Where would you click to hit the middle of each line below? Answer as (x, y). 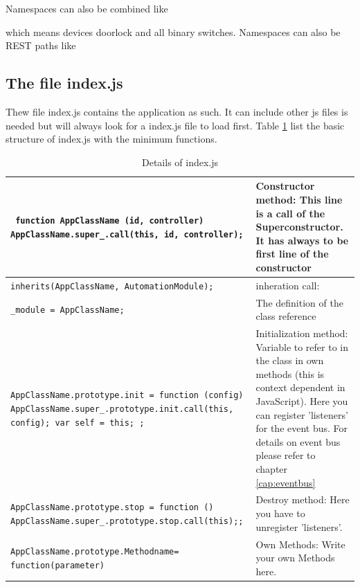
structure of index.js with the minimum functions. (111, 139)
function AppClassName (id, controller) (110, 221)
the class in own (290, 360)
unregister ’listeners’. (299, 526)
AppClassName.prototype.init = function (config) (127, 396)
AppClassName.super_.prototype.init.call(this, (122, 409)
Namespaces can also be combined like (87, 8)
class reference (286, 316)
